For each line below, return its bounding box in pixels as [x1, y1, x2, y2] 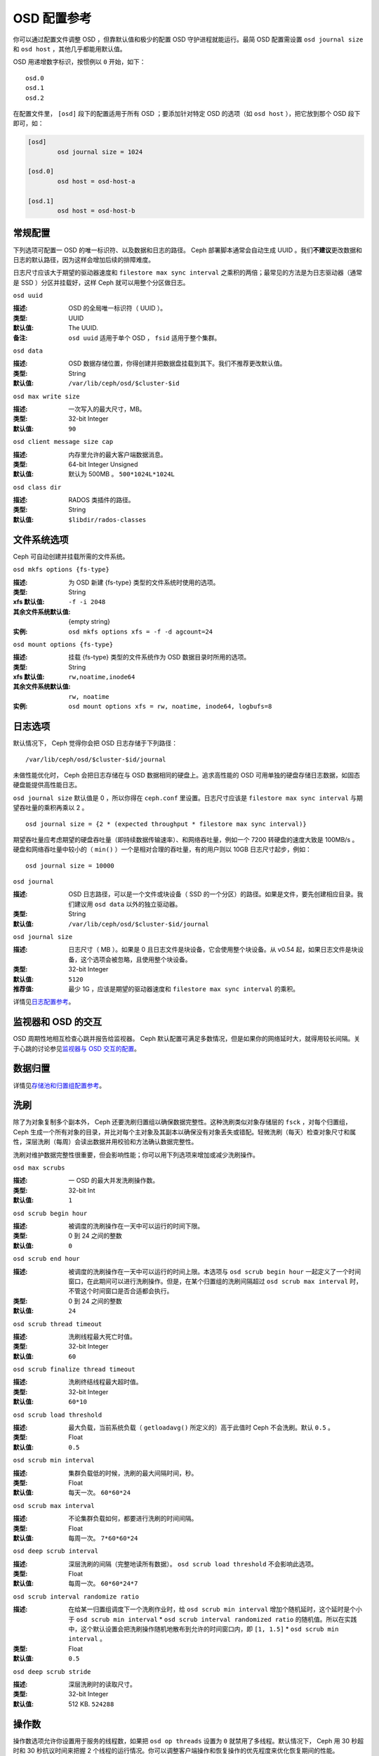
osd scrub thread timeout [13, 1320, 102, 1328]
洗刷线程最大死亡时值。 [68, 1332, 136, 1341]
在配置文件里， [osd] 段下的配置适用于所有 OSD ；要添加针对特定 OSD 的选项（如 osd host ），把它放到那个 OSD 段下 [13, 109, 361, 117]
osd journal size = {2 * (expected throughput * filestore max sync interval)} [25, 820, 307, 828]
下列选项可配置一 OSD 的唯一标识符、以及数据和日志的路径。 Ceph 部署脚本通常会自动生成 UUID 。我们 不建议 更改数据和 [13, 246, 363, 254]
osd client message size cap [13, 438, 114, 446]
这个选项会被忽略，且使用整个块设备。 [80, 955, 192, 964]
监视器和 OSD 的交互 [13, 1016, 102, 1028]
